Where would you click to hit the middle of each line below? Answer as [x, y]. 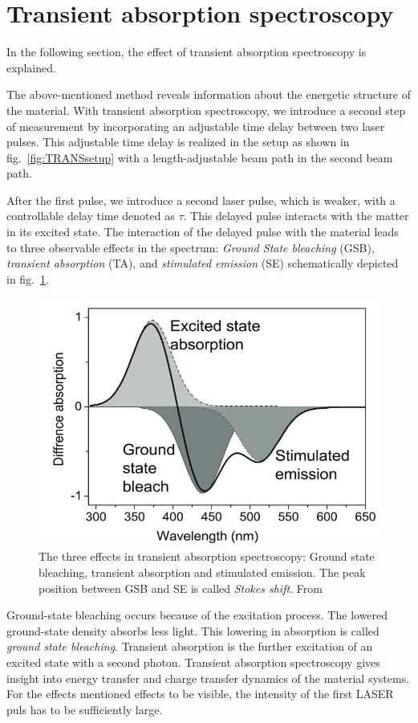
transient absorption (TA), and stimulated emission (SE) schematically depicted [203, 263]
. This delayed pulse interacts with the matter [296, 216]
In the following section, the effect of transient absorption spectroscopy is [187, 52]
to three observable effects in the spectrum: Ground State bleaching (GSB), [191, 247]
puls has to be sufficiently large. [85, 709]
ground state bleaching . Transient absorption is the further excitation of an [190, 646]
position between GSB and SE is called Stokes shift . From [181, 588]
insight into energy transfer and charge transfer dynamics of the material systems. [208, 678]
